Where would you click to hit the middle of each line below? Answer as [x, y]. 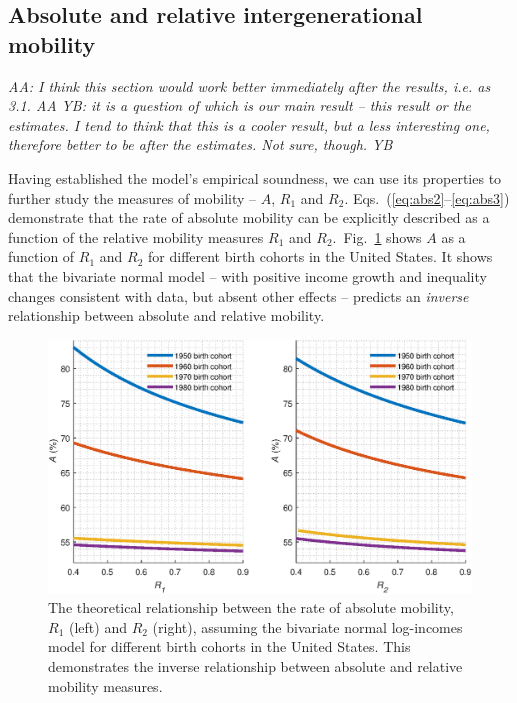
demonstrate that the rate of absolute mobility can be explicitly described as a [249, 217]
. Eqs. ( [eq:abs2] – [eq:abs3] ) [427, 197]
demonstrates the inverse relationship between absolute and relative [255, 665]
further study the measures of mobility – [132, 197]
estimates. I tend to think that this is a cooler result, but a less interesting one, [249, 124]
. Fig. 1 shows [377, 236]
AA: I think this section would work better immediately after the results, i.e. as [249, 85]
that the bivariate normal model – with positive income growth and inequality [247, 275]
